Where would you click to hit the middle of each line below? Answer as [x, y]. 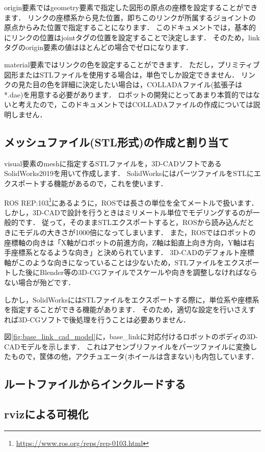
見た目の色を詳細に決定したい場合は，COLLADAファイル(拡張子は [130, 84]
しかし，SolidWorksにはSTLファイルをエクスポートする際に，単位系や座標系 [132, 299]
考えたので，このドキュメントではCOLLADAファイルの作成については [136, 104]
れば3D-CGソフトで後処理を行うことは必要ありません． [97, 319]
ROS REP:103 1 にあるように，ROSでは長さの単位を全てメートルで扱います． [131, 202]
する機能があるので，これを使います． [103, 183]
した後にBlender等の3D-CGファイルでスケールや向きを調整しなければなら [134, 272]
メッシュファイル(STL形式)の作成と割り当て [117, 142]
